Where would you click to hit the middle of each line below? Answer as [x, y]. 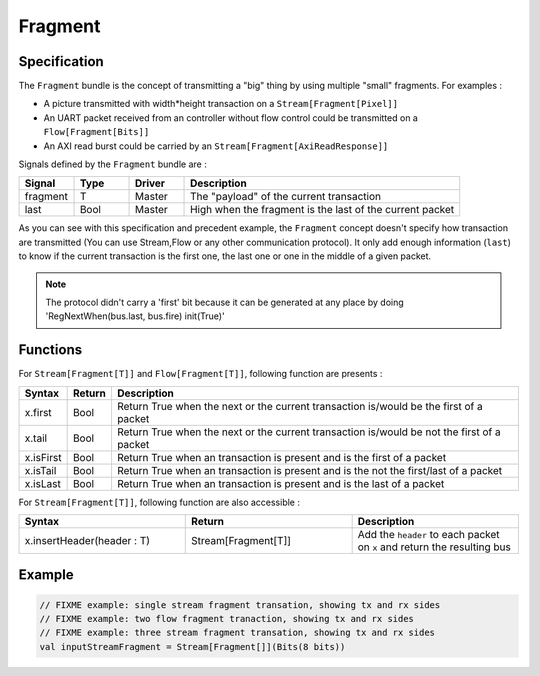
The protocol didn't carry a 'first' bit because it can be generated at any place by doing [224, 302]
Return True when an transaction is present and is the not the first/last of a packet [309, 470]
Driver [150, 183]
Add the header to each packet [428, 535]
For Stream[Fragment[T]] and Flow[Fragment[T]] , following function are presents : [200, 374]
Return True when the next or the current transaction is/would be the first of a [300, 406]
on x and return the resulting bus [434, 547]
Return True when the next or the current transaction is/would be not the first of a [308, 432]
